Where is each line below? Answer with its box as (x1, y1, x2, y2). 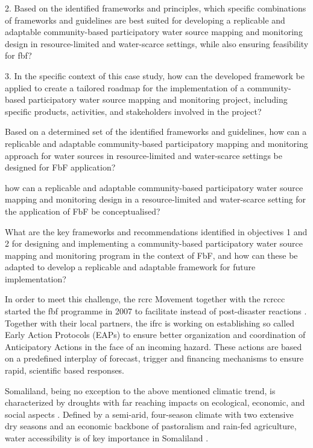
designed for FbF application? (5, 161, 116, 174)
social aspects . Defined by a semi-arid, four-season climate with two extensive (5, 407, 294, 420)
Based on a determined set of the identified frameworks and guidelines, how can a (5, 125, 307, 138)
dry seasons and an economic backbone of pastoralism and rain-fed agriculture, (5, 420, 297, 432)
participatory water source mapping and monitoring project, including (28, 93, 288, 106)
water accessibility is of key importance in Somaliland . (5, 432, 209, 444)
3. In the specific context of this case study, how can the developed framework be (5, 69, 305, 82)
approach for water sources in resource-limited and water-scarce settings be (5, 149, 282, 161)
